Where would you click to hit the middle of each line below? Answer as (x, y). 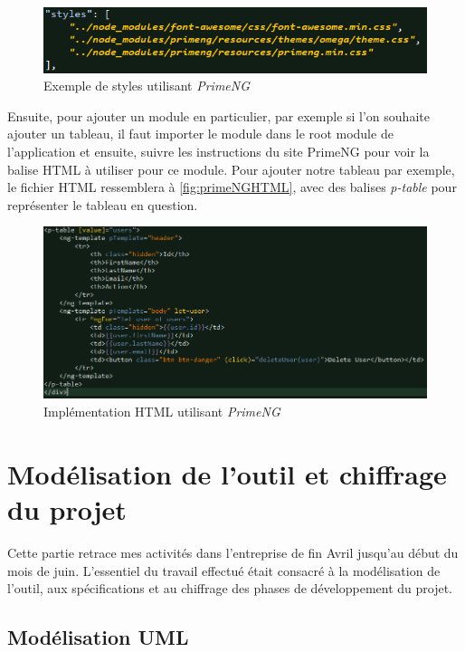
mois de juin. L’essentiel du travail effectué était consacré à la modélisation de (224, 570)
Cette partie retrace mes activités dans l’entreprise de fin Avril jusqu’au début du (233, 552)
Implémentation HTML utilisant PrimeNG (162, 412)
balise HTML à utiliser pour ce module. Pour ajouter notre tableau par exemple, (231, 169)
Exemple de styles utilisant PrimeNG (147, 86)
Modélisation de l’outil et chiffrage (227, 473)
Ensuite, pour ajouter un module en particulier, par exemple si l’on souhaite (218, 115)
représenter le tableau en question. (103, 204)
